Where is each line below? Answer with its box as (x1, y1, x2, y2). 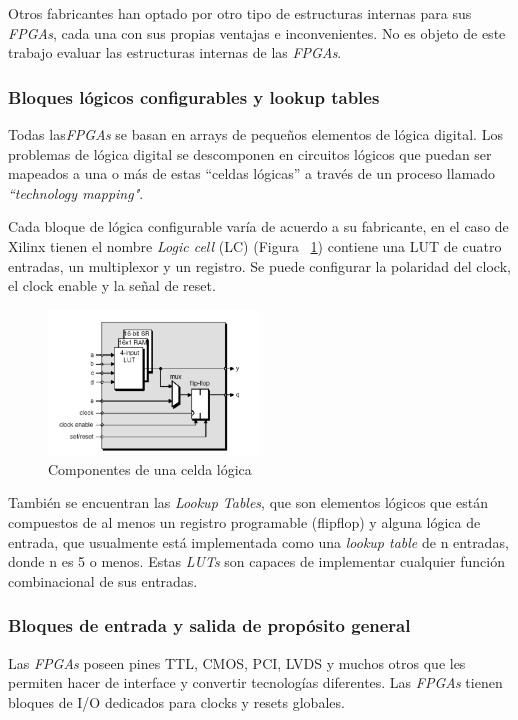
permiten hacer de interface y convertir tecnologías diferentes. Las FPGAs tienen (8, 672, 503, 693)
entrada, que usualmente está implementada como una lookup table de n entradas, (8, 531, 509, 552)
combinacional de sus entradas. (8, 570, 198, 591)
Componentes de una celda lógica (48, 458, 252, 479)
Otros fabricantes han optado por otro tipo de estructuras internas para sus (8, 3, 472, 23)
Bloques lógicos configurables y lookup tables (8, 84, 380, 109)
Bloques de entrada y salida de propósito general (8, 613, 411, 638)
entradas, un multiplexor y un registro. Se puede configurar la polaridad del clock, (8, 255, 511, 276)
